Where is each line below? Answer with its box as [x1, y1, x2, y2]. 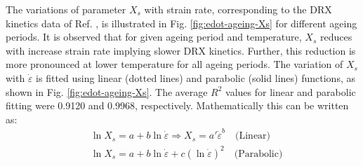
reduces [319, 29, 352, 44]
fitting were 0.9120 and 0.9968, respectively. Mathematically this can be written [6, 98, 349, 113]
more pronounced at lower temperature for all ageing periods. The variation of [6, 57, 343, 71]
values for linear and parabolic [225, 84, 356, 99]
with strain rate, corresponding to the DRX [144, 2, 332, 16]
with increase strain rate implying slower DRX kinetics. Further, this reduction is [6, 43, 356, 57]
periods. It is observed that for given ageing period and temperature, [6, 29, 302, 44]
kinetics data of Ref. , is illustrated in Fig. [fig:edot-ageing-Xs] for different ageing [6, 15, 357, 30]
